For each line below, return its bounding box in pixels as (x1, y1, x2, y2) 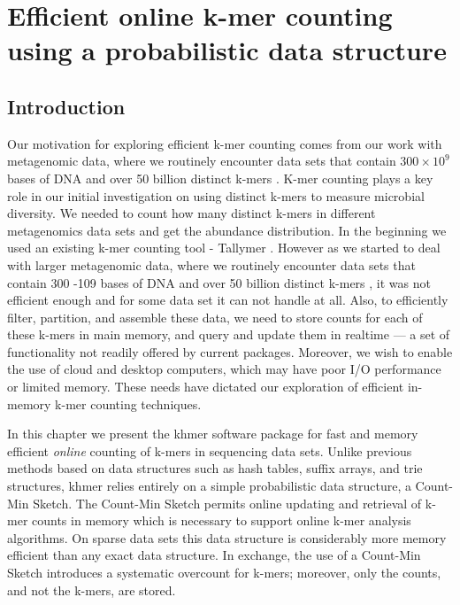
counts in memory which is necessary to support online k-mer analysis (32, 511, 411, 530)
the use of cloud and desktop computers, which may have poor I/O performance (7, 360, 441, 378)
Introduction (7, 92, 126, 120)
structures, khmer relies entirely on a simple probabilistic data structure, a (7, 477, 411, 495)
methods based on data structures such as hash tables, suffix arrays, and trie (7, 459, 423, 477)
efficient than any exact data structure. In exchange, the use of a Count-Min (7, 546, 421, 564)
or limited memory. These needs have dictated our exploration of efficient (7, 377, 404, 396)
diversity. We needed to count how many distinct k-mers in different (7, 204, 376, 222)
